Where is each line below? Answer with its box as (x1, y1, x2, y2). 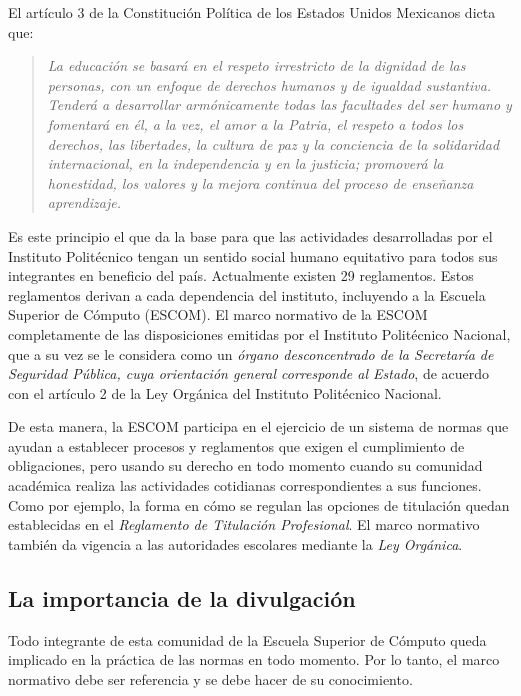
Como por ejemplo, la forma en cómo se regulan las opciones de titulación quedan (8, 494, 510, 515)
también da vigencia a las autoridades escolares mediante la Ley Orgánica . (8, 533, 463, 554)
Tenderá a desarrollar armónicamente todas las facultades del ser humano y (47, 94, 512, 115)
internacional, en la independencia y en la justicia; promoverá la (47, 153, 444, 174)
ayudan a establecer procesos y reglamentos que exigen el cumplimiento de (8, 435, 465, 456)
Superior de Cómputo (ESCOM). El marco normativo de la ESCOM (8, 304, 428, 325)
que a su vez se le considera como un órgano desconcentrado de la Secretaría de (8, 343, 494, 364)
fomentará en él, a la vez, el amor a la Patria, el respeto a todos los (47, 113, 464, 134)
